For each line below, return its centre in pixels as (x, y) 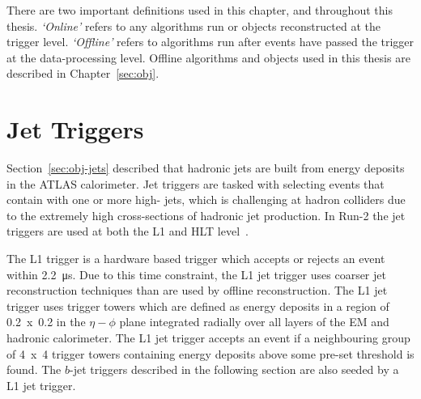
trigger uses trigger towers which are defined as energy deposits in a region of (198, 306)
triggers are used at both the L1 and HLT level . (128, 231)
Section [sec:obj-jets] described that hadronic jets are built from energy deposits (206, 168)
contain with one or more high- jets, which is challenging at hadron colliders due (206, 199)
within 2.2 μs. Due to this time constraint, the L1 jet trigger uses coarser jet (196, 274)
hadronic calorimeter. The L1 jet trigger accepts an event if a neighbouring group (208, 338)
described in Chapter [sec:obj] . (83, 73)
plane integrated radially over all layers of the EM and (254, 322)
